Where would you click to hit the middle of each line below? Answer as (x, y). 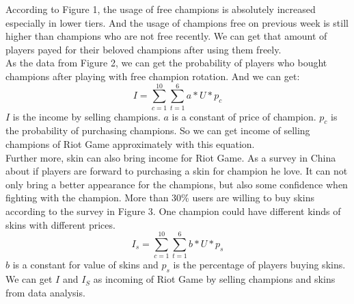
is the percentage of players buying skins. (259, 265)
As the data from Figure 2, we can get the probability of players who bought (166, 63)
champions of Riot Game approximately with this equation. (130, 144)
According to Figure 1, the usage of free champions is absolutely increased (161, 9)
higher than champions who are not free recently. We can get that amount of (166, 36)
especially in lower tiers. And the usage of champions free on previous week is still (177, 22)
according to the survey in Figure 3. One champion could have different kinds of (173, 211)
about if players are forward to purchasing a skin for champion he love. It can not (177, 171)
